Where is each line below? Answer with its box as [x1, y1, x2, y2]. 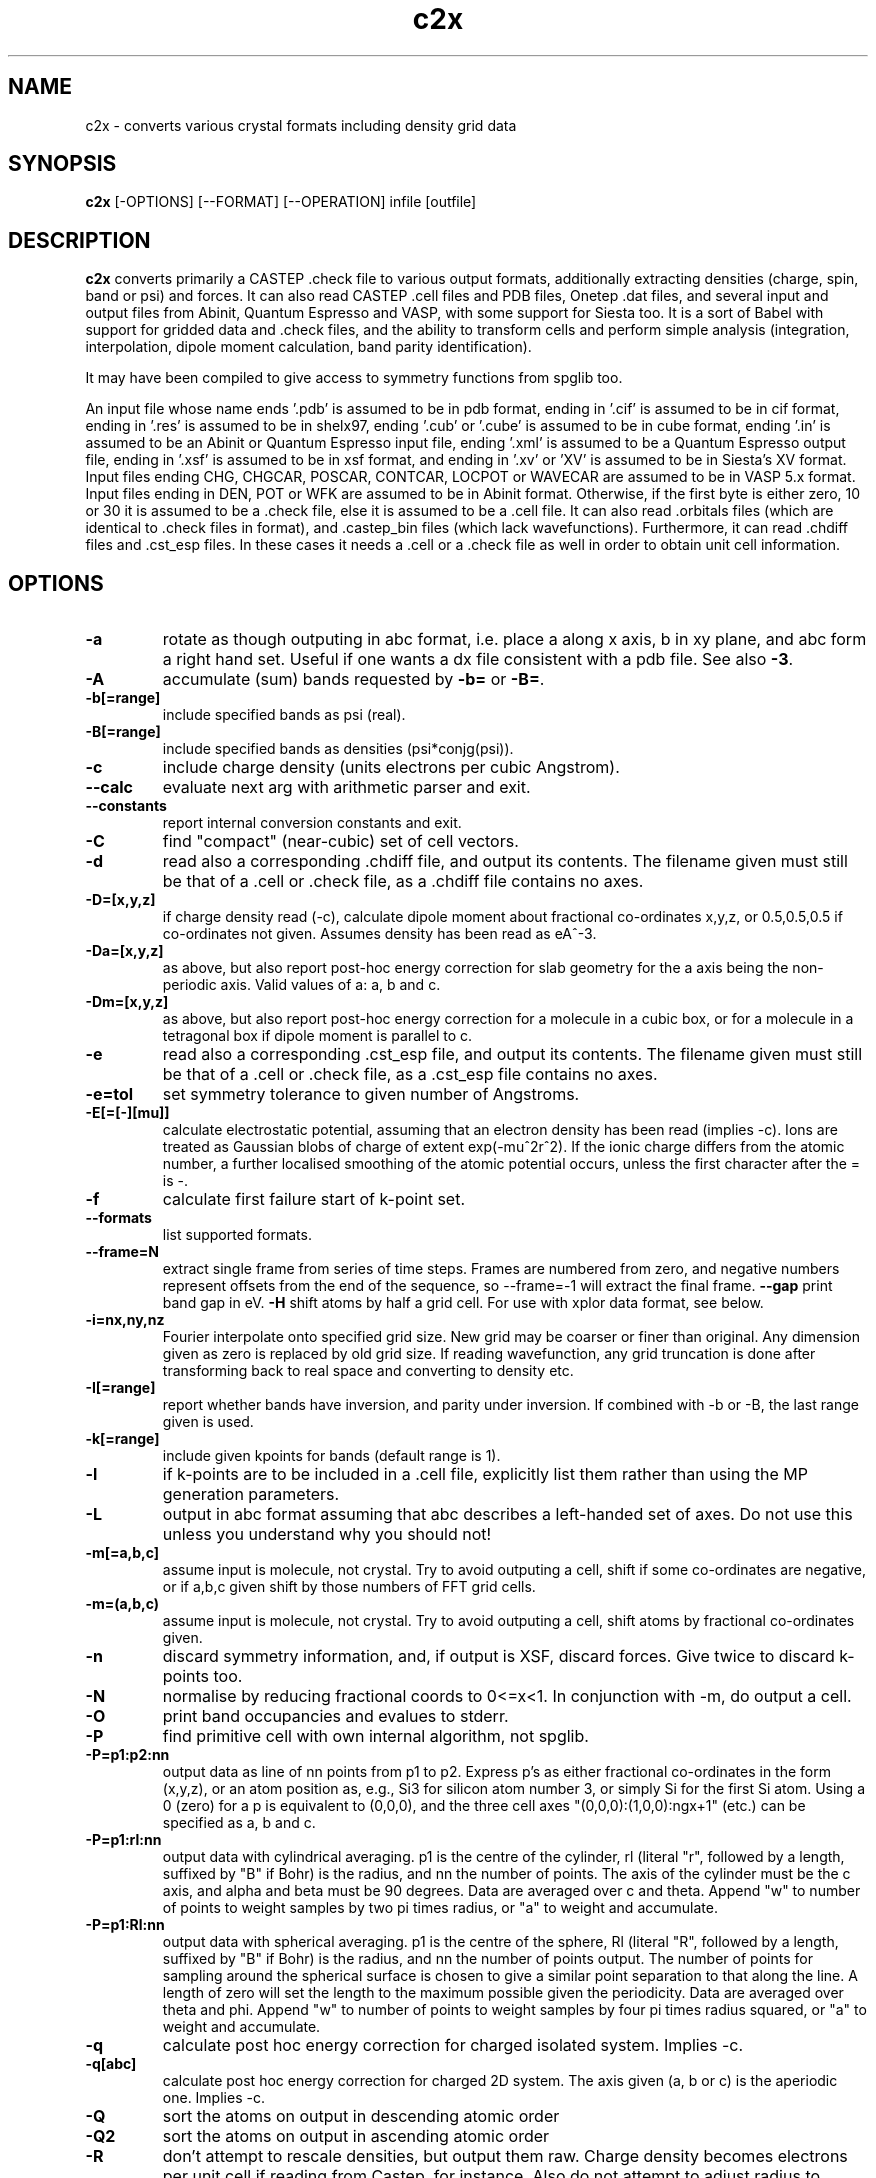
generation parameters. [162, 1484, 340, 1505]
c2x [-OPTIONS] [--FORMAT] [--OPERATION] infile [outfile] [85, 193, 477, 211]
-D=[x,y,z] [85, 891, 156, 909]
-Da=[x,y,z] [85, 942, 164, 960]
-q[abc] [85, 2055, 137, 2073]
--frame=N [85, 1243, 159, 1261]
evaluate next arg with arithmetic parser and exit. [162, 777, 531, 798]
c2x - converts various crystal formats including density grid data [85, 116, 517, 134]
